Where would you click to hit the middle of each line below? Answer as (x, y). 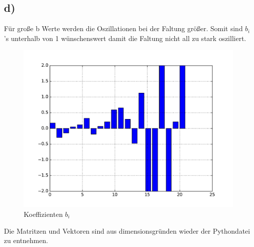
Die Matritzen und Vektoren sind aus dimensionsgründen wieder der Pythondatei (127, 230)
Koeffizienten (43, 214)
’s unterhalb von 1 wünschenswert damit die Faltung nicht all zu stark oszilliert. (125, 38)
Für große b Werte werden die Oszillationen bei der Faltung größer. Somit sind (124, 28)
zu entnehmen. (26, 240)
